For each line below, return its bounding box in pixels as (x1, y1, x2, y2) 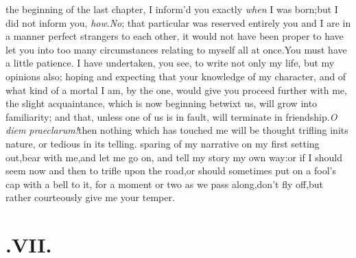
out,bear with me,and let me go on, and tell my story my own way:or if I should (5, 150, 343, 164)
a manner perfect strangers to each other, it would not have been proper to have (5, 29, 344, 43)
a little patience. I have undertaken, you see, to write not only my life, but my (5, 56, 335, 70)
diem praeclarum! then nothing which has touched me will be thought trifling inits (5, 123, 348, 137)
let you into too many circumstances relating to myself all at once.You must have (5, 42, 347, 56)
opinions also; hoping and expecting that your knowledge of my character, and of (5, 69, 346, 83)
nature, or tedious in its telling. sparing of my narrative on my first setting (5, 136, 320, 150)
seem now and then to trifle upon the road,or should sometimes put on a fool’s (5, 163, 336, 178)
